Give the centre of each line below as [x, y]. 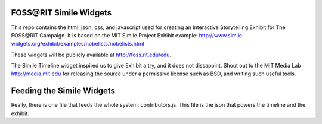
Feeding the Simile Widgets [63, 91]
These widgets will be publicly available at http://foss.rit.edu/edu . [91, 55]
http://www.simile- [222, 35]
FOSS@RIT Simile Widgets [61, 13]
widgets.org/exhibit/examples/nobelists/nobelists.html [78, 44]
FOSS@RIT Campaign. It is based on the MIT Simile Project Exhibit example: [104, 35]
